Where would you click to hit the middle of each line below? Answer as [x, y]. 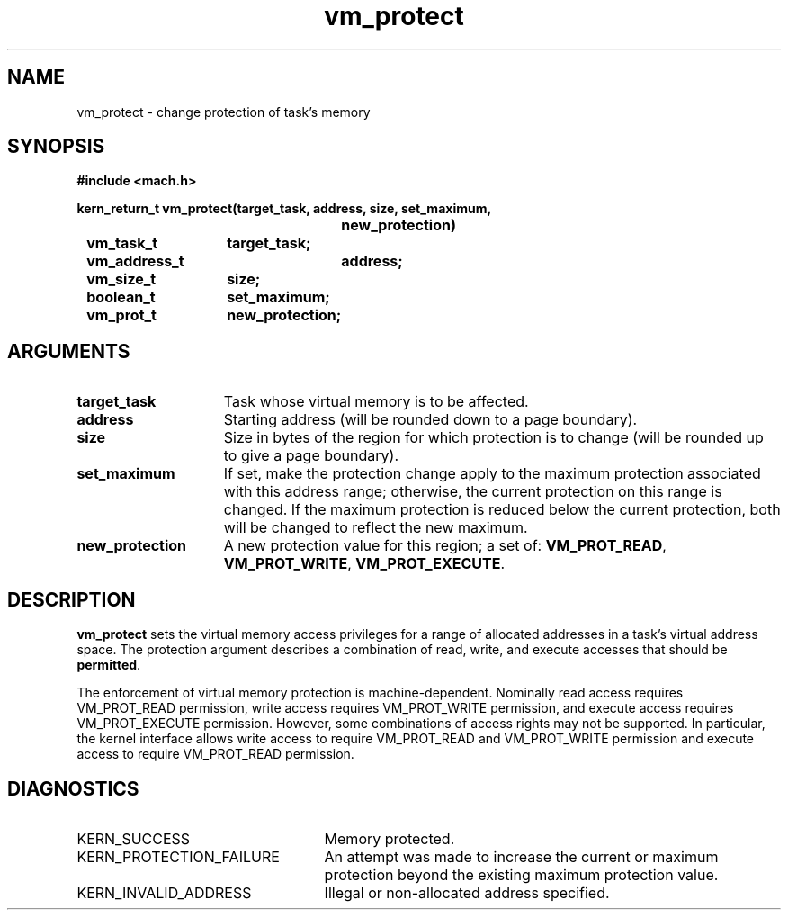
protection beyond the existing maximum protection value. [521, 874]
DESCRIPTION [72, 599]
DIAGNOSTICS [73, 788]
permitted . [109, 665]
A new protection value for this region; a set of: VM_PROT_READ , [445, 546]
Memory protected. [390, 838]
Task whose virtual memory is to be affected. [376, 402]
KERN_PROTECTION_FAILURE [178, 856]
